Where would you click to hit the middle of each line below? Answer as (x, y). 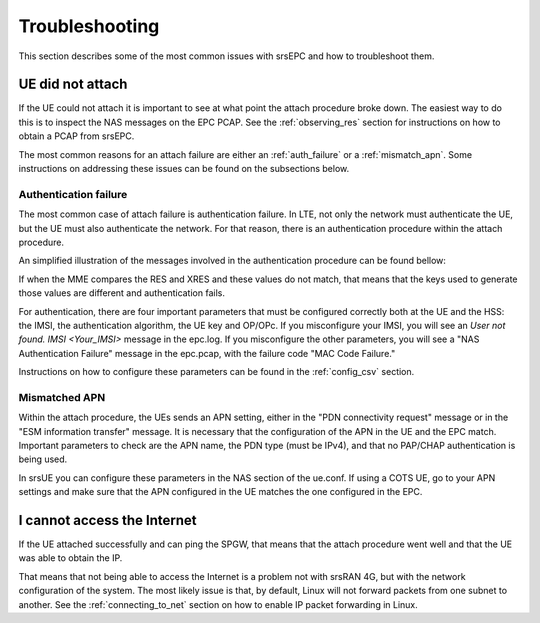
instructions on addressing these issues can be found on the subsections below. (184, 169)
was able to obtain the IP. (70, 558)
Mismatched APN (62, 397)
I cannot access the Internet (107, 520)
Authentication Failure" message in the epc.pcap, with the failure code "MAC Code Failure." (207, 353)
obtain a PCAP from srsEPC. (76, 136)
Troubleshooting (89, 26)
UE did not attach (73, 84)
